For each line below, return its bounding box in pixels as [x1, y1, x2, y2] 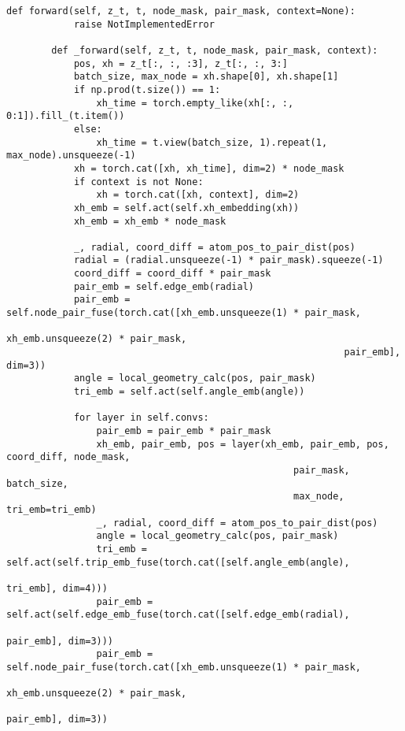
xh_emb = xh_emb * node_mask [73, 215, 226, 227]
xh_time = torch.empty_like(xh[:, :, [96, 97, 294, 109]
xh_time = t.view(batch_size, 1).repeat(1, [96, 136, 328, 148]
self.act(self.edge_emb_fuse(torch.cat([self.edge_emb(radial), [6, 609, 350, 621]
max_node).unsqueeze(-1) [6, 150, 136, 161]
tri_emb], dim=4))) [6, 582, 108, 594]
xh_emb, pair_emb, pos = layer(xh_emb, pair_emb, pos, [96, 438, 389, 450]
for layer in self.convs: [73, 412, 209, 424]
